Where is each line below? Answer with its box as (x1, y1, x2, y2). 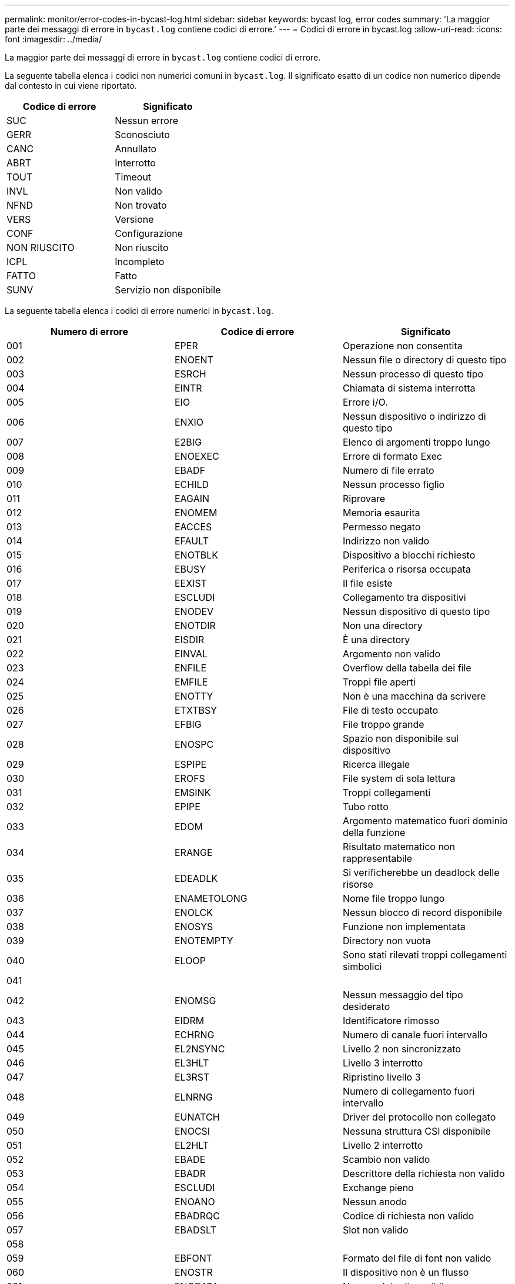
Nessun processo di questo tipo (342, 368, 484, 380)
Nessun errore (115, 115, 178, 126)
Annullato (115, 143, 157, 155)
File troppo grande (342, 718, 424, 730)
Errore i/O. (342, 396, 388, 408)
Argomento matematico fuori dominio (342, 815, 508, 827)
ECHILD (174, 479, 209, 490)
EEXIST (174, 577, 207, 589)
